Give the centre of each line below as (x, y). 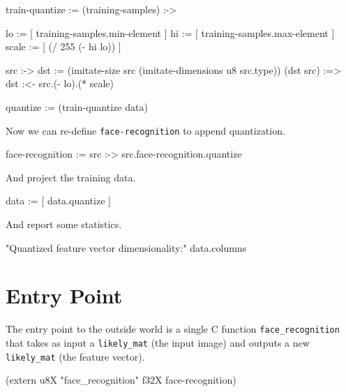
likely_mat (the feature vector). (75, 356)
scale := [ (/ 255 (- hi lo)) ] (63, 46)
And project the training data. (71, 177)
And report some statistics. (64, 224)
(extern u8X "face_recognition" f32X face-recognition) (121, 380)
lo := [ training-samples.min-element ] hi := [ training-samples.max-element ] (170, 32)
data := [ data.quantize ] (58, 201)
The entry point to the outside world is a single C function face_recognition (173, 329)
